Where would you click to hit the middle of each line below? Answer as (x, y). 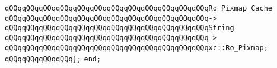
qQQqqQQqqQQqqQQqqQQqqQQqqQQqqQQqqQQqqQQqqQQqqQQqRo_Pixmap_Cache (139, 8)
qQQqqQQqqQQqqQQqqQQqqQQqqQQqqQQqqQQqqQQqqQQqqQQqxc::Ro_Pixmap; (136, 48)
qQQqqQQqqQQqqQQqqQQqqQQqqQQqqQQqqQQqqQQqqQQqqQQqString (120, 28)
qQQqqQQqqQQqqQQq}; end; (53, 59)
